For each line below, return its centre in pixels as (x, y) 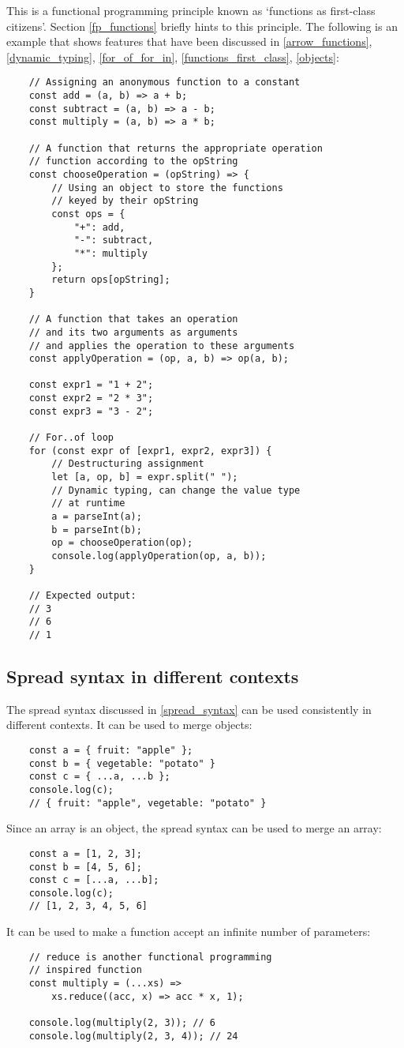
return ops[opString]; (111, 280)
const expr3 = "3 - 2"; (91, 411)
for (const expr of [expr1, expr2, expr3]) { (150, 451)
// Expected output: (82, 595)
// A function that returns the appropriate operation (176, 148)
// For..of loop (71, 438)
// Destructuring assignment (128, 464)
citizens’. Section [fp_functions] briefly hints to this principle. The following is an (202, 26)
